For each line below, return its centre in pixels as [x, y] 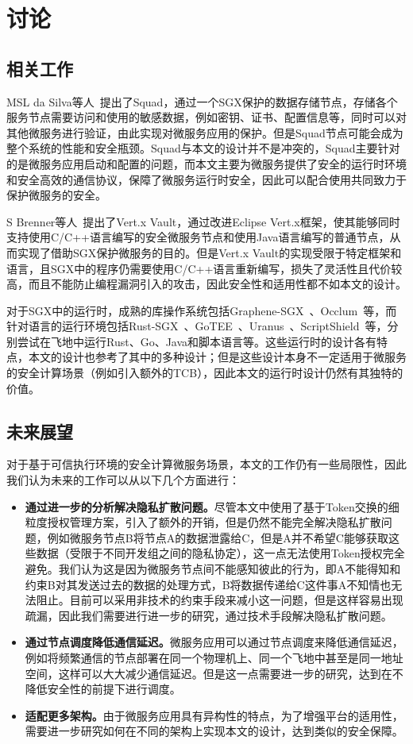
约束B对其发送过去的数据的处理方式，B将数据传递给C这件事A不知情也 [208, 584]
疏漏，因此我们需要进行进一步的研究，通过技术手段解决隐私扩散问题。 [208, 615]
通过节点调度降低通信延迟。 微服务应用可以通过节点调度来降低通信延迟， [214, 642]
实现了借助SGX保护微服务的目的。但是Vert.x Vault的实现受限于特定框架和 [209, 252]
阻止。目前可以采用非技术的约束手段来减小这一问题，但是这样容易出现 [220, 600]
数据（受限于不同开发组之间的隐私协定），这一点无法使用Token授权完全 [220, 553]
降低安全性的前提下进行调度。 [103, 689]
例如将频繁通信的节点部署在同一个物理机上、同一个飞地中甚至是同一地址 [214, 657]
